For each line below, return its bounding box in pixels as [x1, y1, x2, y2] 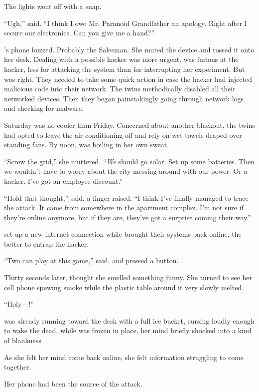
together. [4, 362, 31, 372]
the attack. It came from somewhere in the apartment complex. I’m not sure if [4, 202, 244, 213]
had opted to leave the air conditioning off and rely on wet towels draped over [4, 129, 242, 140]
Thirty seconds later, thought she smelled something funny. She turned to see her [4, 272, 253, 283]
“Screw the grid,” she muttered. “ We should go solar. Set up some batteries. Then [4, 156, 255, 166]
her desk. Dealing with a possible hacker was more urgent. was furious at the [4, 54, 239, 64]
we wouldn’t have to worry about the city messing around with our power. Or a [4, 166, 248, 176]
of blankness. [4, 335, 43, 346]
